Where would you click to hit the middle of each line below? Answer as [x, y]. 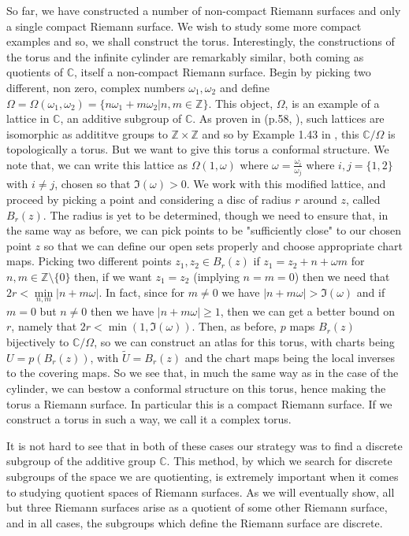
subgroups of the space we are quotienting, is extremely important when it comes [203, 476]
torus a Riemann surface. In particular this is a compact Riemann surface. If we [199, 403]
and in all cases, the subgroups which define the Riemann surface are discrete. [195, 522]
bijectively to [38, 341]
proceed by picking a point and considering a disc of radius [149, 199]
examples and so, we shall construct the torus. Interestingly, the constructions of [201, 41]
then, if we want [113, 276]
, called [363, 199]
